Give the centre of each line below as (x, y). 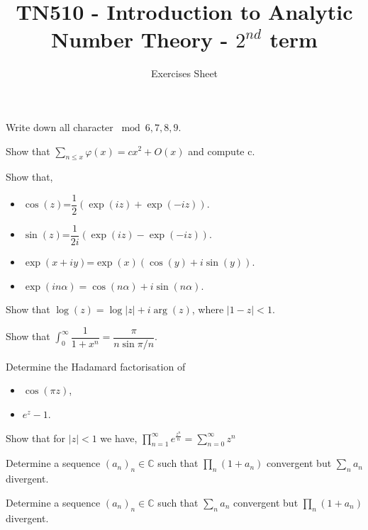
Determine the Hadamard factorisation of (96, 366)
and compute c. (222, 151)
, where (208, 309)
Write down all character (60, 126)
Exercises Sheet (184, 73)
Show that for (36, 438)
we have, (119, 438)
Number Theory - (140, 39)
